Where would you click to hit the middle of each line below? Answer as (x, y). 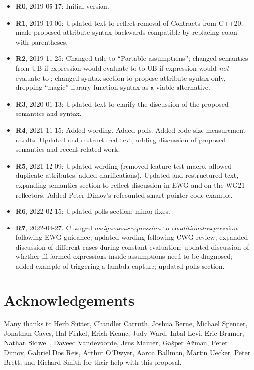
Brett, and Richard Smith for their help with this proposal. (93, 362)
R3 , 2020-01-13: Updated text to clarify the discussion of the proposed (122, 103)
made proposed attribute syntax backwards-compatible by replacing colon (126, 32)
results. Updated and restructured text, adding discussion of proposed (120, 139)
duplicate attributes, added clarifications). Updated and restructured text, (127, 175)
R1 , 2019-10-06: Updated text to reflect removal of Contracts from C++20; (129, 22)
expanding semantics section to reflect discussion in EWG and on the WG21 (130, 185)
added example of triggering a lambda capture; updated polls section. (120, 266)
